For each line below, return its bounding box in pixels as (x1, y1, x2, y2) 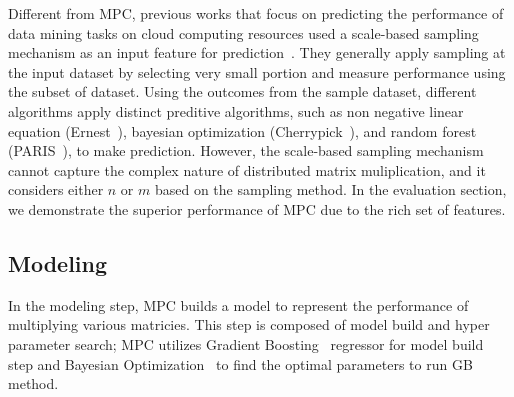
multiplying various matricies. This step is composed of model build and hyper (8, 314, 490, 335)
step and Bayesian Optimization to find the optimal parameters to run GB (8, 353, 473, 374)
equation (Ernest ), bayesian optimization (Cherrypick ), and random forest (8, 120, 477, 141)
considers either (8, 179, 104, 200)
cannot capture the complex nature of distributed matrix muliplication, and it (8, 159, 486, 180)
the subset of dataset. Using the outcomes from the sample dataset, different (8, 81, 477, 102)
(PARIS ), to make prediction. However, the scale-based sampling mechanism (8, 140, 484, 161)
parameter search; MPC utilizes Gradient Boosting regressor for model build (8, 333, 484, 354)
